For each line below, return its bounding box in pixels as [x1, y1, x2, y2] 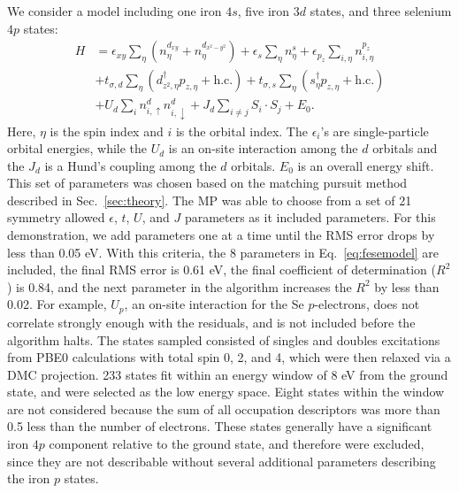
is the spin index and [50, 121, 164, 140]
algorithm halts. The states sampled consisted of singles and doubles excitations [7, 330, 440, 349]
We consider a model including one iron [7, 2, 222, 19]
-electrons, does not [314, 295, 420, 313]
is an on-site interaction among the [168, 139, 358, 158]
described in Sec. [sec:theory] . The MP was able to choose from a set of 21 [7, 190, 412, 209]
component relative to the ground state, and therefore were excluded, [49, 435, 425, 453]
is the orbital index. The [175, 121, 308, 140]
